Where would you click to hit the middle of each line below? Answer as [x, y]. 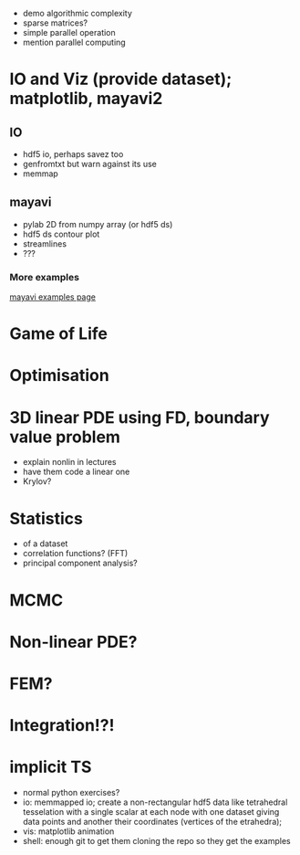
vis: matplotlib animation [68, 831]
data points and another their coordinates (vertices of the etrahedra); [152, 822]
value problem [65, 437]
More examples [45, 277]
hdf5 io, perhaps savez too [73, 154]
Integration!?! [62, 726]
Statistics [47, 518]
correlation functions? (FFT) [75, 554]
